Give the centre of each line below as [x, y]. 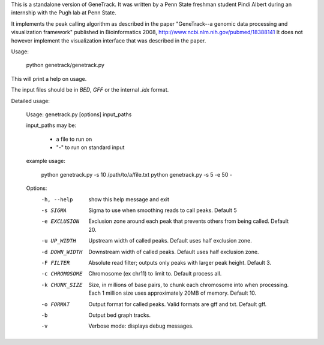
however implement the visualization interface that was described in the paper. [109, 40]
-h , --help [57, 199]
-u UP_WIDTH [58, 241]
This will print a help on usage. [49, 78]
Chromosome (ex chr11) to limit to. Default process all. [155, 274]
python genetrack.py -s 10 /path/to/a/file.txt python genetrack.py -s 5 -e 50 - [136, 174]
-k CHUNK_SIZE [62, 285]
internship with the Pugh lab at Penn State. [64, 13]
